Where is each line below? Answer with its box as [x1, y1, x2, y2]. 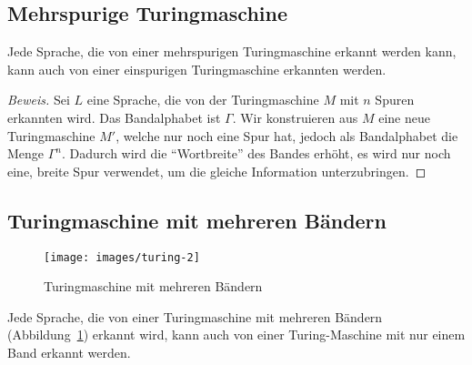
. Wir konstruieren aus [232, 107, 358, 127]
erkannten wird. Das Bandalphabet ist [7, 107, 221, 127]
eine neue [378, 107, 430, 127]
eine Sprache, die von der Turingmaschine [86, 90, 319, 109]
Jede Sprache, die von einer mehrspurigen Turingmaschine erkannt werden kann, [7, 42, 457, 61]
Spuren [375, 90, 415, 109]
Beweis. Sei [7, 90, 70, 109]
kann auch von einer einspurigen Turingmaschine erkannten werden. [7, 59, 387, 78]
